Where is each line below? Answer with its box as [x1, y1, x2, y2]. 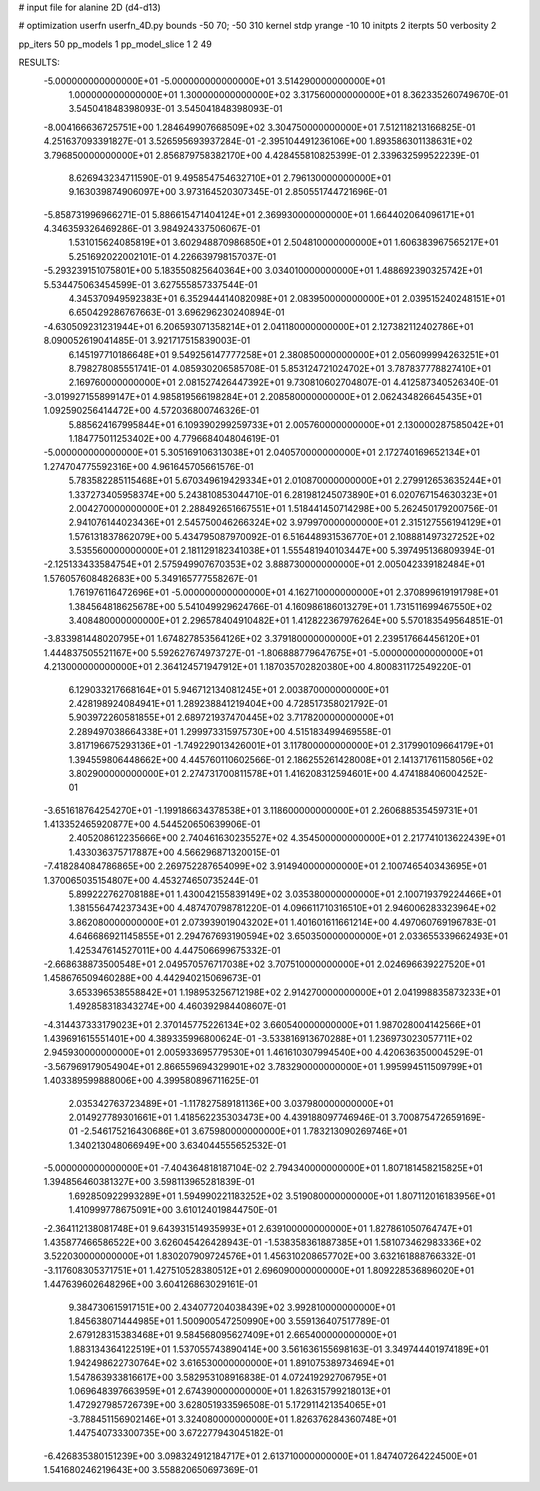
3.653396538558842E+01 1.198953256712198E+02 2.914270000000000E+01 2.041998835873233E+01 [68, 986, 501, 998]
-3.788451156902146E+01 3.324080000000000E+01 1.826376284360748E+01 [68, 1413, 397, 1425]
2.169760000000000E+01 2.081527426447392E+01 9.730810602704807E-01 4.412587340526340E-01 [68, 376, 499, 389]
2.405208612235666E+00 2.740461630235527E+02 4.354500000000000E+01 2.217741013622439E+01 [68, 832, 506, 844]
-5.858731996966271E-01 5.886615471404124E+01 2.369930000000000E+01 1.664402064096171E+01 [43, 208, 475, 220]
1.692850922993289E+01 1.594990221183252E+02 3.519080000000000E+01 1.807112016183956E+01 [68, 1190, 496, 1202]
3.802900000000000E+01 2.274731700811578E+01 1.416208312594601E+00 [68, 767, 389, 779]
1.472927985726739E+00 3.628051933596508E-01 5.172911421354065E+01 [68, 1399, 387, 1411]
